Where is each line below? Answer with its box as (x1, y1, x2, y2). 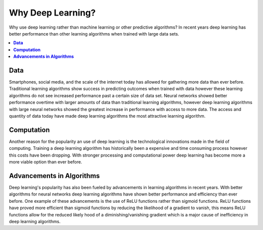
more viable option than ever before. (9, 159, 82, 165)
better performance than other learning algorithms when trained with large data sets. (9, 31, 180, 36)
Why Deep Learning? (9, 7, 96, 18)
